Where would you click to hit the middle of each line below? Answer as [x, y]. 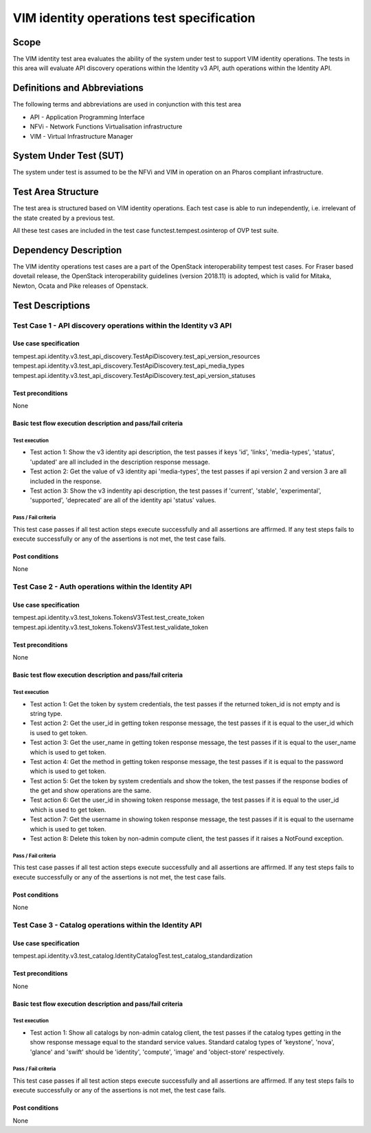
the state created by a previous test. [64, 218]
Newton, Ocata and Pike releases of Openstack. [81, 286]
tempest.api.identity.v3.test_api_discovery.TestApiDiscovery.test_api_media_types [129, 366]
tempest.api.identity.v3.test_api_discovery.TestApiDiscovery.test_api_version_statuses [134, 375]
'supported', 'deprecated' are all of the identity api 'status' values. [123, 500]
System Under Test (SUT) [68, 156]
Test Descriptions [52, 305]
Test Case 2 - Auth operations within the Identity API [102, 587]
